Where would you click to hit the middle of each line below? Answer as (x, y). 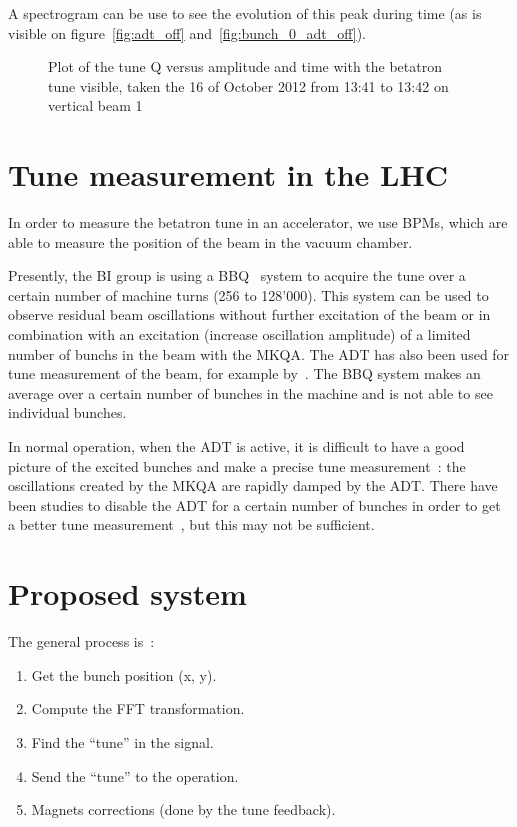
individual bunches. (67, 412)
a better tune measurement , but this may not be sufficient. (191, 524)
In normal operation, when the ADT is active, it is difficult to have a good (236, 446)
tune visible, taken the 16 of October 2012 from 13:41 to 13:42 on (248, 85)
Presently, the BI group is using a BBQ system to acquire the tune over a (237, 275)
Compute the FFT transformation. (138, 708)
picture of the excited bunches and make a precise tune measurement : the (237, 465)
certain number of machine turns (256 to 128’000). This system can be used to (248, 294)
